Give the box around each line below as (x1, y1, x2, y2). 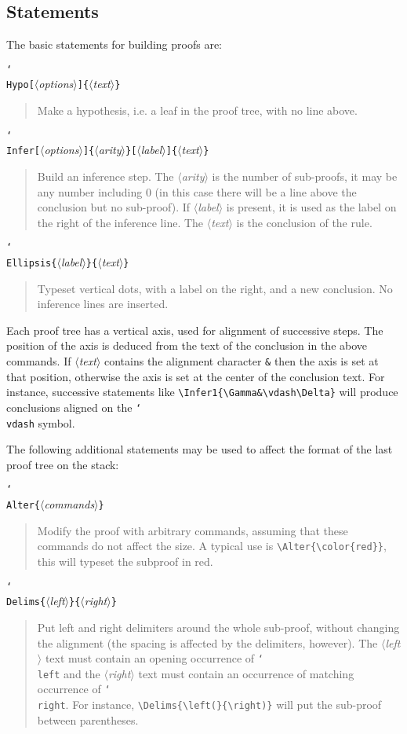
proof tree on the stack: (6, 456, 119, 472)
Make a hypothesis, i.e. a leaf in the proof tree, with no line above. (37, 102, 358, 119)
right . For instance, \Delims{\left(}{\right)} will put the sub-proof (37, 696, 382, 713)
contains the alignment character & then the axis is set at (104, 353, 379, 369)
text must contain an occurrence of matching (138, 665, 354, 681)
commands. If (6, 353, 71, 369)
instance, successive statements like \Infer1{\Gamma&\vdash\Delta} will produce (6, 384, 398, 400)
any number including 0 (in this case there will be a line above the (37, 183, 357, 200)
